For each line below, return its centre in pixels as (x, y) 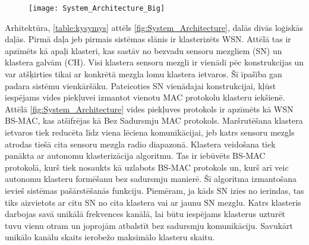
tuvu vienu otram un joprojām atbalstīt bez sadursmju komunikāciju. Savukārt (149, 225)
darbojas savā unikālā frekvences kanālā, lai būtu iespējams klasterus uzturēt (145, 214)
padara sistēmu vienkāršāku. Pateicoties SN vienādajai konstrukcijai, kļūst (141, 85)
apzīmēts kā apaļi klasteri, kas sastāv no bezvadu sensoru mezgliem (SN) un (144, 50)
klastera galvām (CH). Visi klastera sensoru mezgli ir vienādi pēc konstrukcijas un (154, 62)
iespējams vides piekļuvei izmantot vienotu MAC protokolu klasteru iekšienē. (145, 97)
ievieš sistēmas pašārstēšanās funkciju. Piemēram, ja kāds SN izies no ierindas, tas (154, 190)
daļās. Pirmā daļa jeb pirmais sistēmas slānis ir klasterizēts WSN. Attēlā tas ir (148, 39)
